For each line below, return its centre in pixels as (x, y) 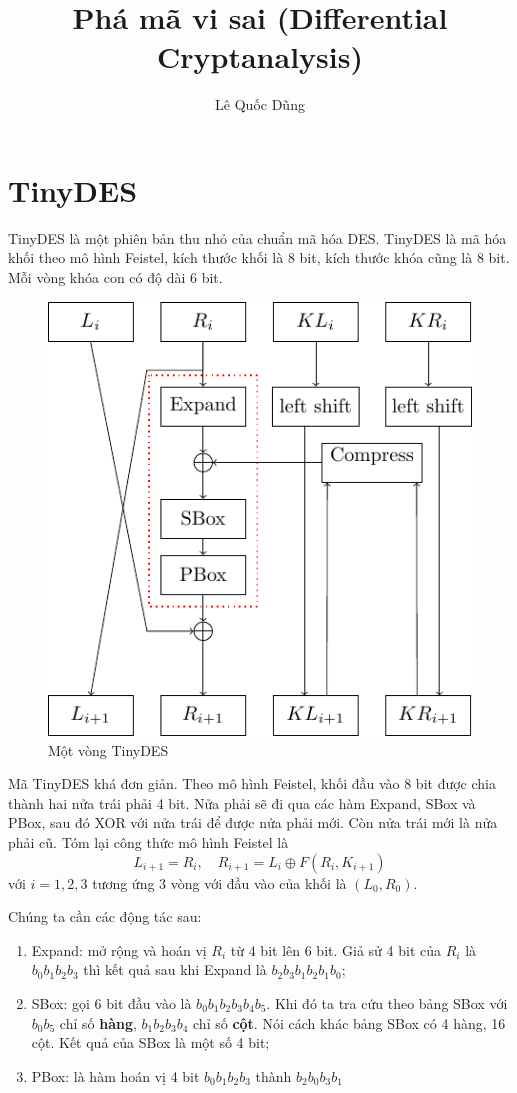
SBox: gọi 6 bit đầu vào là (111, 1003)
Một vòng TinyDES (108, 749)
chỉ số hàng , (98, 1022)
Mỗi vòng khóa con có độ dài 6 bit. (115, 277)
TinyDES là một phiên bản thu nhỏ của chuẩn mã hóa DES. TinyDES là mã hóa (257, 237)
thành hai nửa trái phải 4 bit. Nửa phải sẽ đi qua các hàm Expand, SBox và (242, 802)
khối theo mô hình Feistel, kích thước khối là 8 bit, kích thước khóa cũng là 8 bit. (259, 257)
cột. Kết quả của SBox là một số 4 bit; (150, 1042)
